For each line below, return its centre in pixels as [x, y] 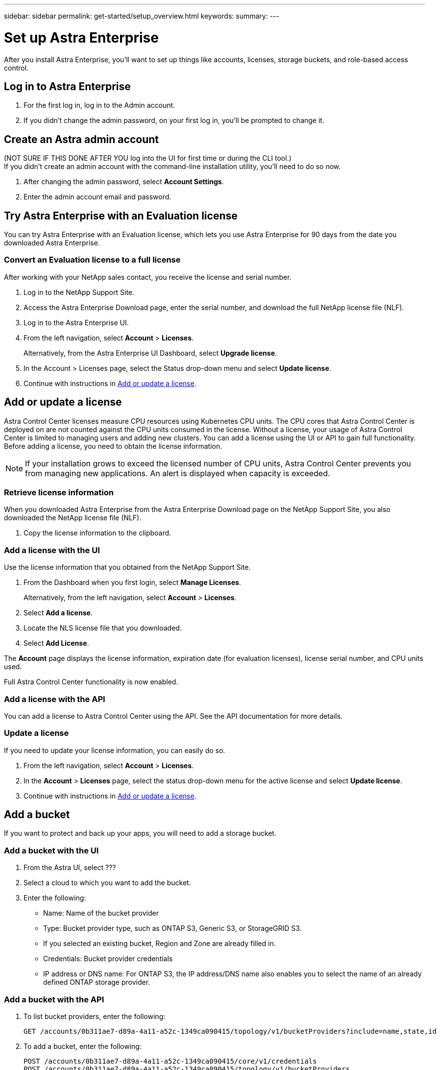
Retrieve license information [59, 492]
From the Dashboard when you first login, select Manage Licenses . [132, 583]
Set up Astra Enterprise [81, 37]
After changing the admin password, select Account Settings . [124, 182]
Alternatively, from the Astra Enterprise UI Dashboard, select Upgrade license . [150, 353]
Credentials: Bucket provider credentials [108, 959]
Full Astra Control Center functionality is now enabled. [91, 682]
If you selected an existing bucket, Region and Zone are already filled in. [159, 944]
